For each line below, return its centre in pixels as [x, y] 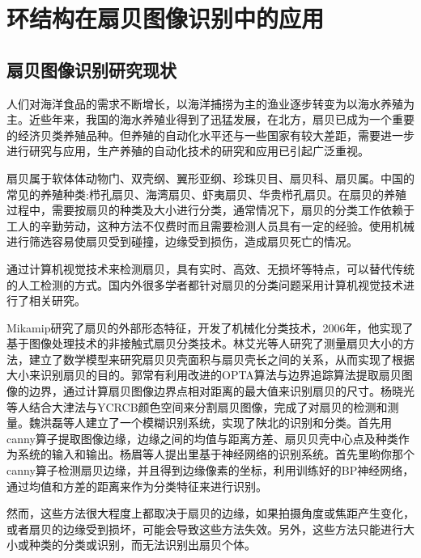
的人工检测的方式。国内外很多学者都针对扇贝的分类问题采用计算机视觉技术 [205, 284]
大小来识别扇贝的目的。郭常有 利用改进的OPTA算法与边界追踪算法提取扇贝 [204, 375]
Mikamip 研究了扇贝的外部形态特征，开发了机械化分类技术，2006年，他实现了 [210, 327]
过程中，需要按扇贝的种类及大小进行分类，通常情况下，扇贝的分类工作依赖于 [210, 210]
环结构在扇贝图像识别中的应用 [166, 18]
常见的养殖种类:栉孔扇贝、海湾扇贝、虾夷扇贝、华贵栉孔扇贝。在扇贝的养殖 [206, 194]
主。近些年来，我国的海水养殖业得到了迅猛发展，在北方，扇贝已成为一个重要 [210, 119]
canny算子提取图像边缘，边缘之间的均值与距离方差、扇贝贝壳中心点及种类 [202, 438]
